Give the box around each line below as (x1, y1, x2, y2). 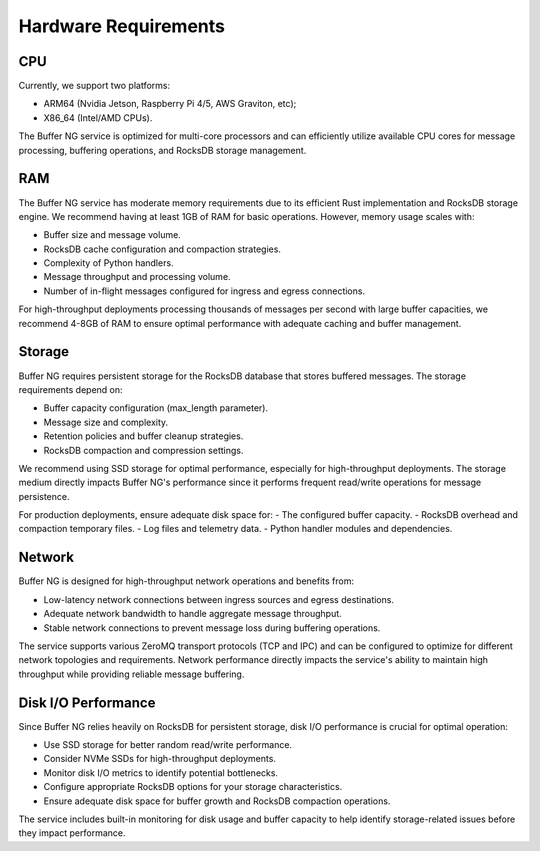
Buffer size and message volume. (43, 229, 182, 241)
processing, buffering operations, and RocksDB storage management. (18, 144, 307, 156)
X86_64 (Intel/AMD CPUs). (43, 111, 153, 124)
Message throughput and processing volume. (43, 271, 231, 283)
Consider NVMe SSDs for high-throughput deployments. (43, 753, 277, 765)
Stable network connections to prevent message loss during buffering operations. (43, 621, 381, 634)
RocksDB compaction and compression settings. (43, 444, 244, 456)
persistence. (18, 490, 70, 502)
